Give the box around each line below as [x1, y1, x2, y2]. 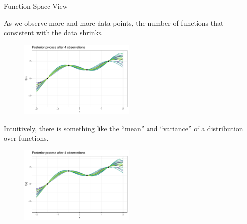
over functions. [4, 133, 49, 143]
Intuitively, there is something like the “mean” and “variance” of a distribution [4, 123, 243, 133]
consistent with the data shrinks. [4, 27, 103, 38]
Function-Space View [4, 1, 68, 11]
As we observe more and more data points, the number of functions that [4, 17, 224, 28]
